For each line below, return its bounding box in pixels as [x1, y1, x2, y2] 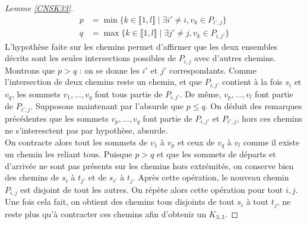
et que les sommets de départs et [157, 148, 276, 160]
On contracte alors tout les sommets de [5, 135, 148, 148]
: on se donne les [79, 64, 140, 76]
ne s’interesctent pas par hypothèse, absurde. [5, 124, 168, 137]
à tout [246, 195, 269, 208]
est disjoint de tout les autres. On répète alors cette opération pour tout [20, 183, 283, 195]
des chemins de [5, 171, 59, 183]
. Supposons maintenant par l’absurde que [30, 100, 184, 112]
